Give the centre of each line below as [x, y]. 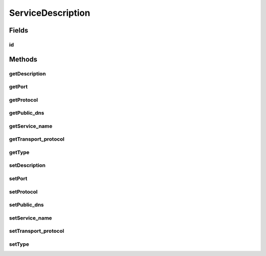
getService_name [31, 126]
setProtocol [23, 191]
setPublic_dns [26, 205]
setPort [18, 179]
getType [19, 152]
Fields [19, 30]
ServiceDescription [50, 13]
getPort [18, 87]
